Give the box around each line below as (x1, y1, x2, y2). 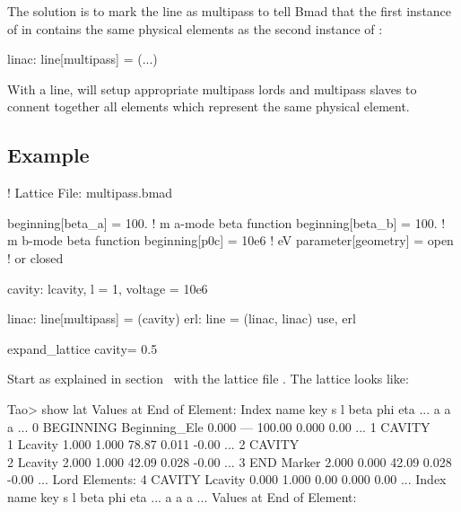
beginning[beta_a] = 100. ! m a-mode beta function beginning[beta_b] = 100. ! (7, 213, 446, 232)
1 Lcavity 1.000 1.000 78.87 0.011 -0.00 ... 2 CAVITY (7, 435, 300, 454)
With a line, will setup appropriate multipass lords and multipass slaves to (7, 79, 417, 98)
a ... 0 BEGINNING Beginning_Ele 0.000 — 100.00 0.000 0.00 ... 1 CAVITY (7, 417, 431, 436)
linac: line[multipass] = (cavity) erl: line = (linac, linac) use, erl (7, 309, 356, 328)
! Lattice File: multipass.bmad (7, 183, 173, 202)
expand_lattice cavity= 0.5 (7, 339, 158, 358)
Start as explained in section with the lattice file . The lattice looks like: (7, 369, 409, 388)
